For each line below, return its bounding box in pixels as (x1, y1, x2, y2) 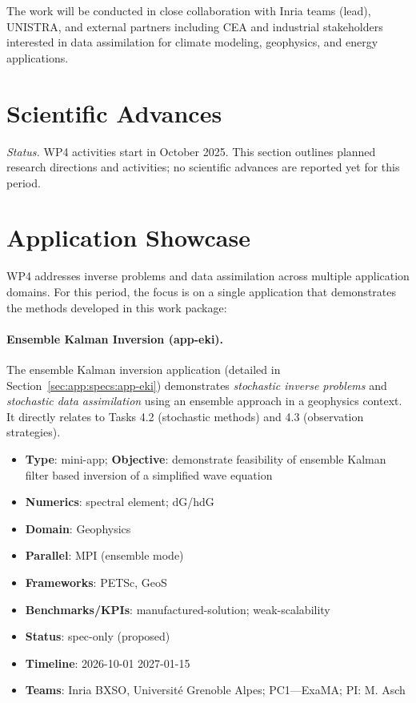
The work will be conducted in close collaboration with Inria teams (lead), (6, 2, 371, 18)
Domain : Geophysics (25, 520, 131, 536)
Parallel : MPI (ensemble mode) (25, 547, 184, 564)
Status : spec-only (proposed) (25, 628, 170, 645)
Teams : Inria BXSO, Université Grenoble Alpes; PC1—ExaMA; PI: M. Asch (25, 681, 406, 698)
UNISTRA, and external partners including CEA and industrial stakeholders (6, 18, 383, 34)
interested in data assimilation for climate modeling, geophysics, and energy (6, 34, 378, 50)
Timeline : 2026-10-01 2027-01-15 (25, 654, 190, 671)
